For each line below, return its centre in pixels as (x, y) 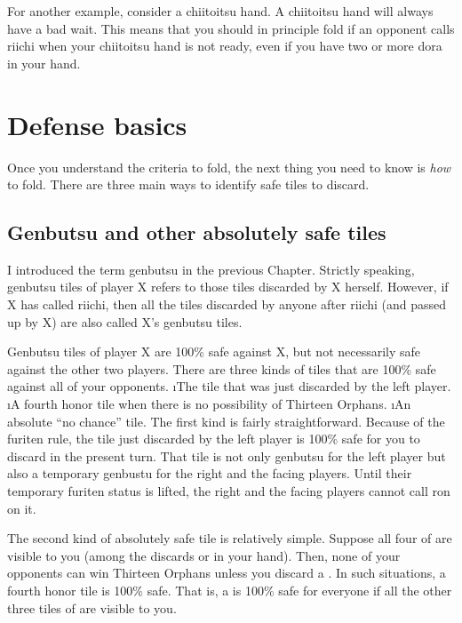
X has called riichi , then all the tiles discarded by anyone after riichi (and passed (227, 304)
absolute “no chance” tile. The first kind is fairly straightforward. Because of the (226, 421)
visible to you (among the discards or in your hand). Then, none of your (204, 555)
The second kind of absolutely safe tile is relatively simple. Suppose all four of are (230, 538)
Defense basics (97, 124)
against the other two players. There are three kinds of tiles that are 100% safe (222, 368)
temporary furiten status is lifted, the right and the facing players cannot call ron (229, 491)
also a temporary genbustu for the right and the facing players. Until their (210, 473)
